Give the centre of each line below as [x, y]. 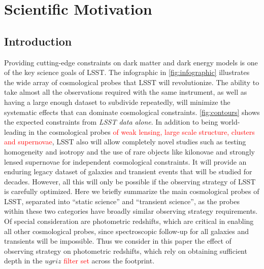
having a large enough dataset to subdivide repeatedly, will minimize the [117, 102]
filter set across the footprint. [109, 261]
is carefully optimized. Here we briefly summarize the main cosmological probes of [132, 191]
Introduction [38, 41]
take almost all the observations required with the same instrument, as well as [126, 92]
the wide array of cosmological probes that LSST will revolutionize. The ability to [132, 82]
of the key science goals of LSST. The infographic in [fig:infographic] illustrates [127, 72]
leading [15, 131]
